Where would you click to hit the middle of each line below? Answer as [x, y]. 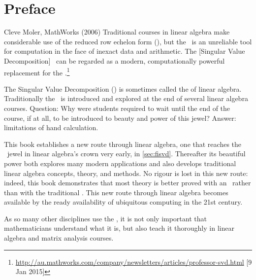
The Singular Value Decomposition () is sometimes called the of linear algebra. [123, 88]
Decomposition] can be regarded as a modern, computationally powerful [114, 60]
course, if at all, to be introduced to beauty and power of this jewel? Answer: [120, 118]
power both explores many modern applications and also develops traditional [120, 163]
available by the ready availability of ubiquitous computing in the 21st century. [123, 202]
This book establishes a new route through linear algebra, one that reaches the [123, 144]
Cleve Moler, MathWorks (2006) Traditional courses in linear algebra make [117, 32]
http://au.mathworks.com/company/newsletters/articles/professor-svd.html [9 [134, 262]
